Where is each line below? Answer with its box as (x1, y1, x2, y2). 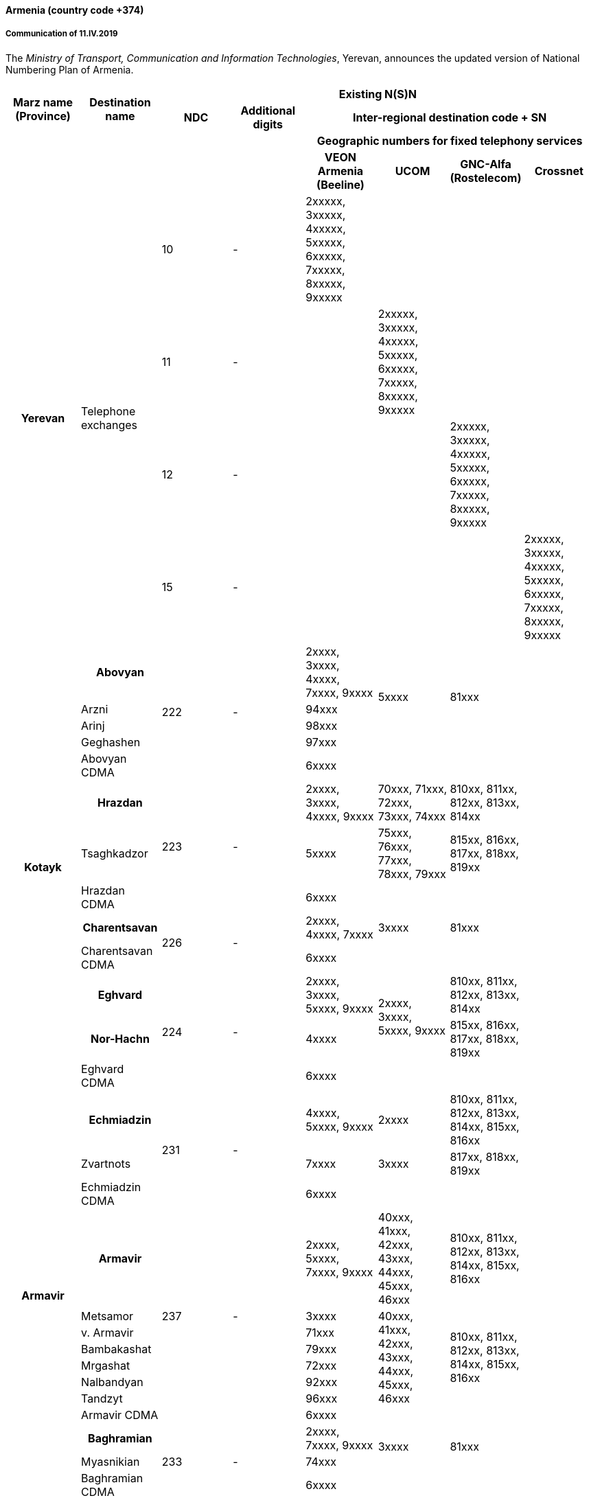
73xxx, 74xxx (378, 809, 446, 823)
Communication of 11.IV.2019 (5, 29, 118, 39)
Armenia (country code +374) (5, 4, 144, 16)
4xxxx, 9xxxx (305, 809, 374, 823)
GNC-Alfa (460, 157, 511, 171)
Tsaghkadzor (81, 846, 148, 860)
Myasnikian (81, 1454, 140, 1468)
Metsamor (81, 1309, 134, 1323)
